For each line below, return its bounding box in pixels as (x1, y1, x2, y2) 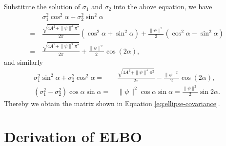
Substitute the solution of (4, 1, 81, 11)
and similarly (4, 56, 43, 67)
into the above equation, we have (113, 1, 212, 11)
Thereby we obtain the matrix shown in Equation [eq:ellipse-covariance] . (4, 98, 220, 108)
